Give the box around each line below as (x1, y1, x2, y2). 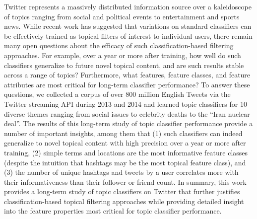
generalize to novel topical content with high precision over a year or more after (4, 138, 246, 148)
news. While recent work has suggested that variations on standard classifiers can (4, 21, 252, 31)
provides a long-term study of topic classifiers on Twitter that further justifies (4, 186, 240, 197)
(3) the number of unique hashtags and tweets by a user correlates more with (4, 167, 239, 177)
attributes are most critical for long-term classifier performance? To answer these (4, 79, 250, 89)
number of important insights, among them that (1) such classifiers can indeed (4, 128, 243, 138)
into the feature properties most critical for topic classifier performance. (4, 206, 222, 216)
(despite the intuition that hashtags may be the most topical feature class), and (4, 157, 246, 167)
